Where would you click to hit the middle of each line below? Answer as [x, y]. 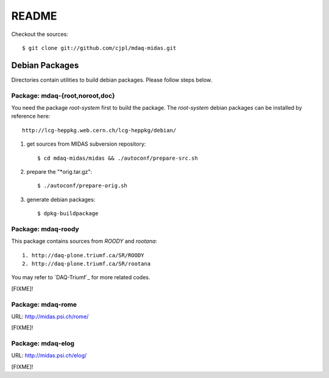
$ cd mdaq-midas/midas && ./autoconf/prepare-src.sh [118, 158]
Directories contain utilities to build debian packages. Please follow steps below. [112, 80]
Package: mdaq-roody [45, 229]
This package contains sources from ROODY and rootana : [84, 241]
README [34, 16]
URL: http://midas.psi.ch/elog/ [49, 355]
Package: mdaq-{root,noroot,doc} [63, 96]
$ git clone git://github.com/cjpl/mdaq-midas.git [99, 48]
